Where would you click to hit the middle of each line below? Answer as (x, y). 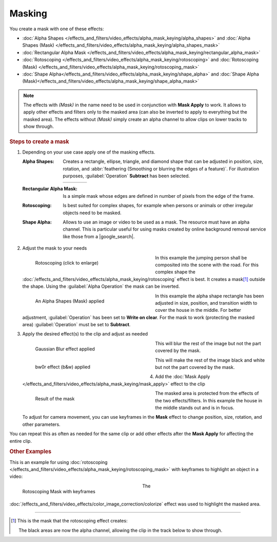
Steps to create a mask (39, 141)
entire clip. (21, 441)
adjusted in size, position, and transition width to (206, 303)
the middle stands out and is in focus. (195, 408)
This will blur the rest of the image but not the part (208, 343)
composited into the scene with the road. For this (207, 265)
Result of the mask (55, 399)
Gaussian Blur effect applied (65, 349)
